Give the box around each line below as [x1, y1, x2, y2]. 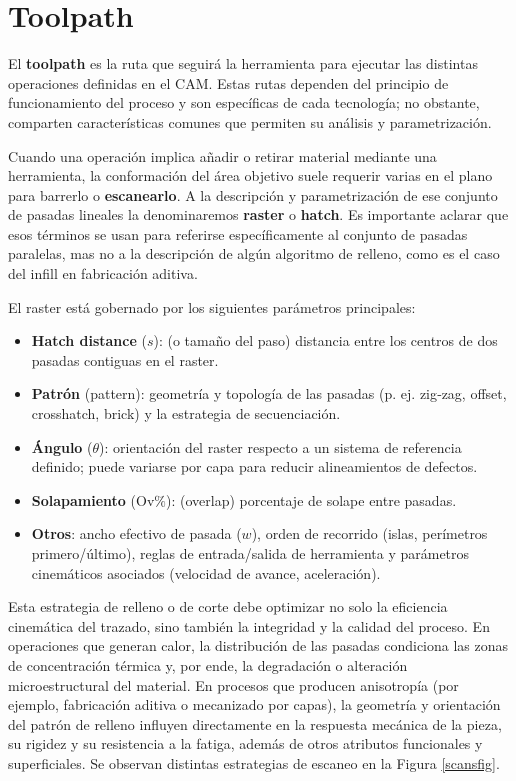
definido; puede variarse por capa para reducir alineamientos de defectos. [31, 456, 478, 477]
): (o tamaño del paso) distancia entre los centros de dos [153, 330, 498, 351]
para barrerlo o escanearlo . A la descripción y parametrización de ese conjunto [8, 184, 498, 205]
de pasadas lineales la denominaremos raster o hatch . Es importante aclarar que [8, 204, 509, 225]
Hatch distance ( [31, 330, 147, 351]
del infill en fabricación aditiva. [8, 263, 198, 284]
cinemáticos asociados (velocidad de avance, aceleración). [31, 562, 381, 583]
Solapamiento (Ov [31, 489, 155, 510]
